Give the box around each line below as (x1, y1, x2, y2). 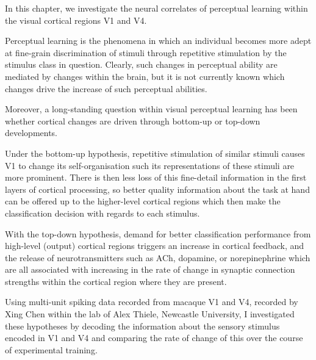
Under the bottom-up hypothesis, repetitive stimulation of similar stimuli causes (5, 146, 305, 159)
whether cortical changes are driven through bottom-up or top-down (5, 114, 260, 127)
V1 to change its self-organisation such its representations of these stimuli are (5, 159, 295, 171)
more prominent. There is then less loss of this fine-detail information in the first (5, 171, 307, 184)
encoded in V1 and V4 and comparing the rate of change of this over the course (5, 331, 303, 344)
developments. (5, 126, 58, 139)
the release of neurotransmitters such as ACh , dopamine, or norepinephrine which (5, 251, 311, 264)
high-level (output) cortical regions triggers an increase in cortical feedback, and (5, 239, 304, 252)
